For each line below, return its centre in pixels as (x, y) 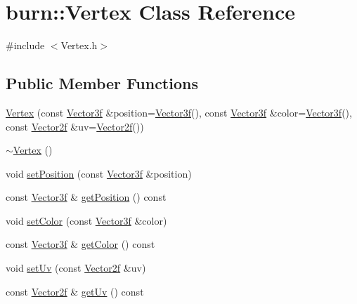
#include (25, 45)
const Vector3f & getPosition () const (86, 197)
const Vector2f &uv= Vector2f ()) (75, 126)
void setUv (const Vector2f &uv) (76, 268)
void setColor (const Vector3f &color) (86, 220)
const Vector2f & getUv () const (75, 291)
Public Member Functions (102, 83)
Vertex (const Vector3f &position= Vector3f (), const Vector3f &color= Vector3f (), (179, 112)
